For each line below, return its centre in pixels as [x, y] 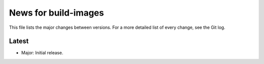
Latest [19, 41]
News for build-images [56, 13]
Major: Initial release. [42, 53]
